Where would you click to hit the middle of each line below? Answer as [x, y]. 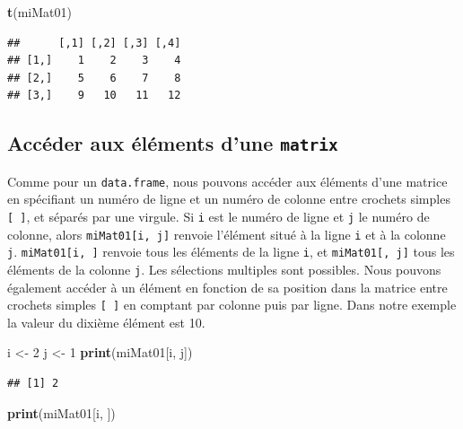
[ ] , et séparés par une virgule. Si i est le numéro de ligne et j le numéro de [218, 216]
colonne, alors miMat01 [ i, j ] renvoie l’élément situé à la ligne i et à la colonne [227, 234]
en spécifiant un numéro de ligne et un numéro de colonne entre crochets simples [229, 199]
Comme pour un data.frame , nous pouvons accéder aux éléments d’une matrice [227, 181]
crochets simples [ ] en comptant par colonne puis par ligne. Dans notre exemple [232, 305]
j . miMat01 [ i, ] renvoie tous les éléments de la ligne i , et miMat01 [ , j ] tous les [231, 252]
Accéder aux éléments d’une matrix [173, 143]
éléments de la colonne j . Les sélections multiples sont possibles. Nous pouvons [224, 269]
